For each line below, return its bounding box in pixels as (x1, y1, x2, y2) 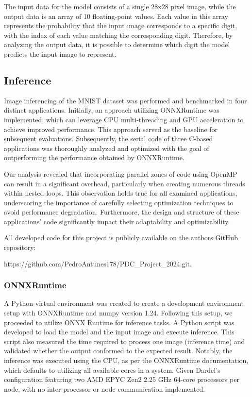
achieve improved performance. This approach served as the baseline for (4, 124, 218, 134)
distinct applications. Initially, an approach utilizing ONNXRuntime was (4, 105, 219, 115)
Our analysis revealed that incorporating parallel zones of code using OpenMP (4, 168, 237, 179)
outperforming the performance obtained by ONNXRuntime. (4, 152, 185, 163)
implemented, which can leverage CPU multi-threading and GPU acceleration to (4, 114, 244, 124)
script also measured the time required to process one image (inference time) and (4, 336, 245, 346)
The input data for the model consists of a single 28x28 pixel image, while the (4, 1, 236, 11)
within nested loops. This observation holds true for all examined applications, (4, 188, 237, 198)
